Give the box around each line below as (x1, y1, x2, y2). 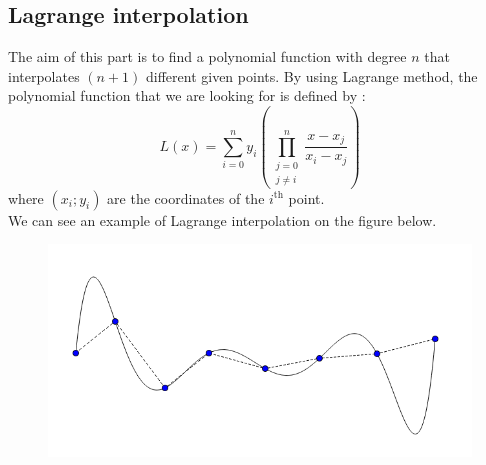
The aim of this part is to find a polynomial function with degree (8, 46, 407, 67)
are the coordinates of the (107, 187, 265, 208)
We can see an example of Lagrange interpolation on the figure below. (8, 209, 437, 230)
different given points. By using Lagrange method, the (146, 65, 478, 86)
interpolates (8, 65, 80, 86)
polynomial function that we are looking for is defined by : (8, 85, 366, 106)
